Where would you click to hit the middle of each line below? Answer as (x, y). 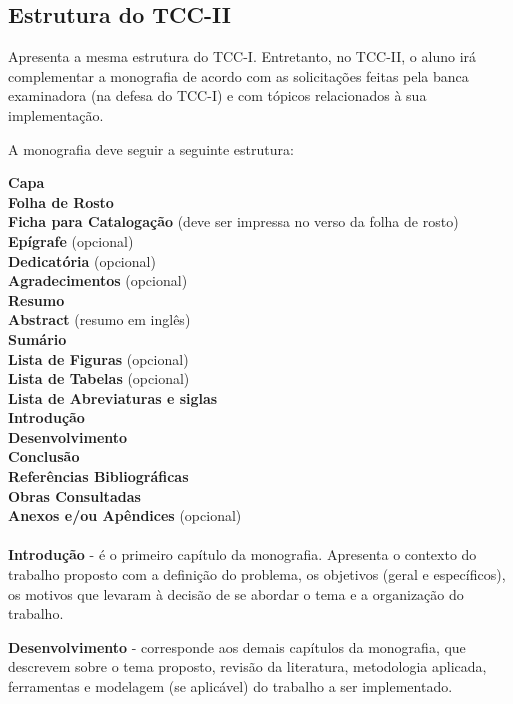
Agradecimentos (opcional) (98, 280)
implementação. (56, 114)
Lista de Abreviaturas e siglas (113, 397)
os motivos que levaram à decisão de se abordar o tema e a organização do (236, 593)
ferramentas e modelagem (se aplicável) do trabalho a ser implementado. (230, 686)
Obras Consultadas (74, 495)
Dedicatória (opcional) (82, 260)
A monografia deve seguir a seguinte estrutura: (151, 148)
